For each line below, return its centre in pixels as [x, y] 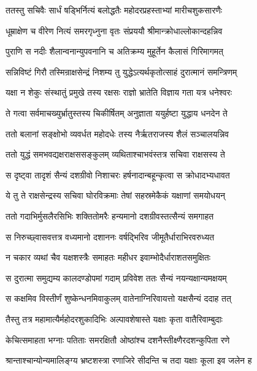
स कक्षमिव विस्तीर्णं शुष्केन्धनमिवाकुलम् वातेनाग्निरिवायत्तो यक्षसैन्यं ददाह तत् [118, 298]
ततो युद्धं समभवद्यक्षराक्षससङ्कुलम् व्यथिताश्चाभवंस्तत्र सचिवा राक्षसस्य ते [115, 154]
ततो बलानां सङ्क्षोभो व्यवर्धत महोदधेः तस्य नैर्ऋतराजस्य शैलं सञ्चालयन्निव [117, 133]
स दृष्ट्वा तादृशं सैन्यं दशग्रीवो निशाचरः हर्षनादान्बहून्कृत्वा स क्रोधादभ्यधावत [118, 174]
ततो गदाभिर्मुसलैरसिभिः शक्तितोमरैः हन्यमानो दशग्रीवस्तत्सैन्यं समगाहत [110, 216]
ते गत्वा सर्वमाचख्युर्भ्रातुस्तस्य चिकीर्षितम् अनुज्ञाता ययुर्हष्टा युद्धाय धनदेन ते [117, 113]
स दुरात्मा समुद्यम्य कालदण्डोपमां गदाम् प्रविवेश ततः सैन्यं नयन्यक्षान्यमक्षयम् [116, 277]
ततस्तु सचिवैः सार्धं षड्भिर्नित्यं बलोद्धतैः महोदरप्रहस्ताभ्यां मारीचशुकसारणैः [114, 10]
